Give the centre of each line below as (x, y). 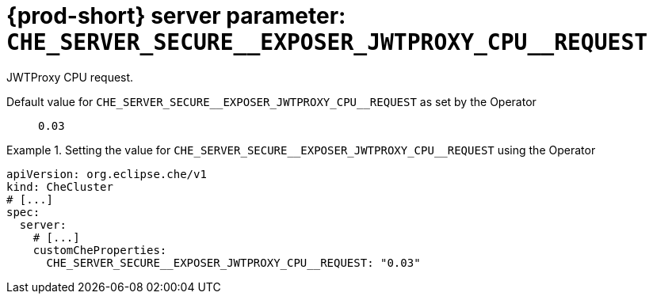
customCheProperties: (100, 250)
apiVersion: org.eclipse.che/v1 (107, 174)
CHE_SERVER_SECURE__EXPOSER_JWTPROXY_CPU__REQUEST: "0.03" (233, 262)
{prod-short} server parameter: (176, 16)
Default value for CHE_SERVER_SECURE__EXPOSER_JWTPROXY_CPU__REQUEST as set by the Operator (271, 101)
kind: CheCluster (60, 186)
